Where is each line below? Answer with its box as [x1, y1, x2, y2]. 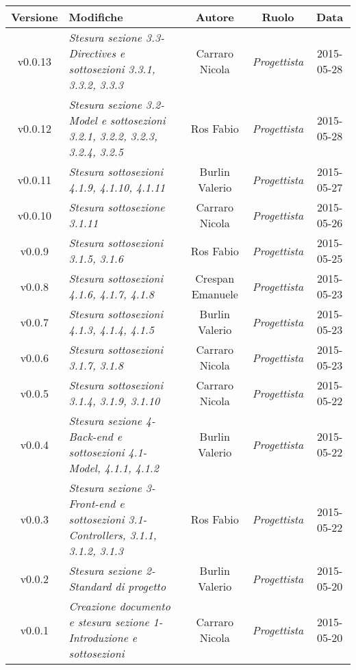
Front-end [68, 495, 116, 511]
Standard [68, 578, 112, 594]
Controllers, [68, 527, 126, 543]
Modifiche [68, 9, 123, 25]
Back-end [68, 428, 114, 444]
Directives [68, 45, 116, 61]
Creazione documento [68, 598, 170, 614]
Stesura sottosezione [68, 199, 165, 215]
